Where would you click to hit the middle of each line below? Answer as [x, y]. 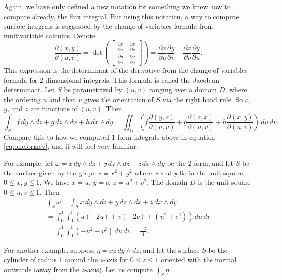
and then [63, 99]
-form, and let [212, 162]
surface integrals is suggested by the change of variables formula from [109, 26]
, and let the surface [169, 250]
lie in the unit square [211, 172]
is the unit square [224, 182]
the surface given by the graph [50, 172]
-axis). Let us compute [119, 269]
